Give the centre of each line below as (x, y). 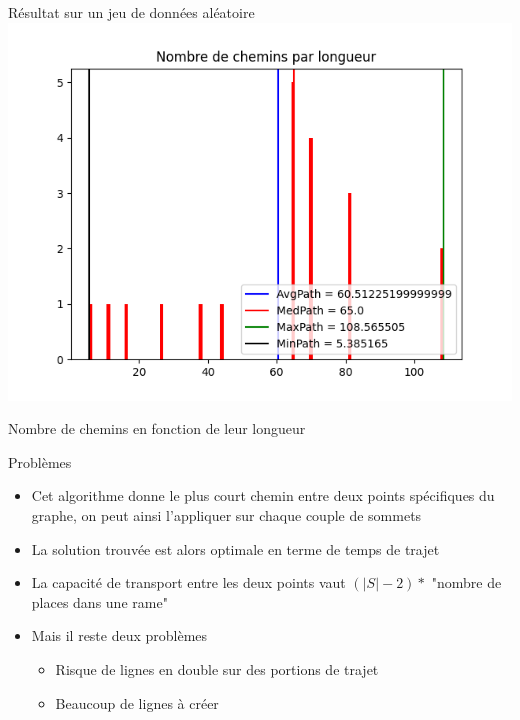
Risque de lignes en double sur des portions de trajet (217, 668)
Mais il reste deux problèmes (119, 635)
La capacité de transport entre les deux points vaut (188, 582)
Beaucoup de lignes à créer (137, 702)
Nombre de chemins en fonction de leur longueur (157, 428)
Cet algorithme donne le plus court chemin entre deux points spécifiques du (263, 495)
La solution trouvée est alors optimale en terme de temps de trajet (235, 548)
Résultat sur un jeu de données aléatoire (131, 12)
